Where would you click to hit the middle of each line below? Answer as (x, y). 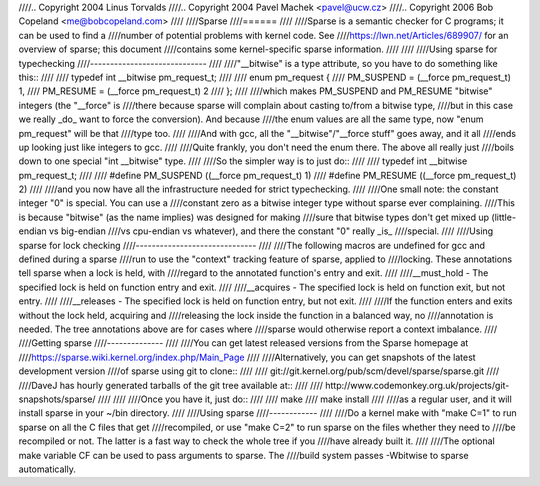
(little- (504, 217)
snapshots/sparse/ (57, 399)
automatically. (47, 469)
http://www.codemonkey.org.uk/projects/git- (417, 385)
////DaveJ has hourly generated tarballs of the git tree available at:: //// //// (171, 385)
